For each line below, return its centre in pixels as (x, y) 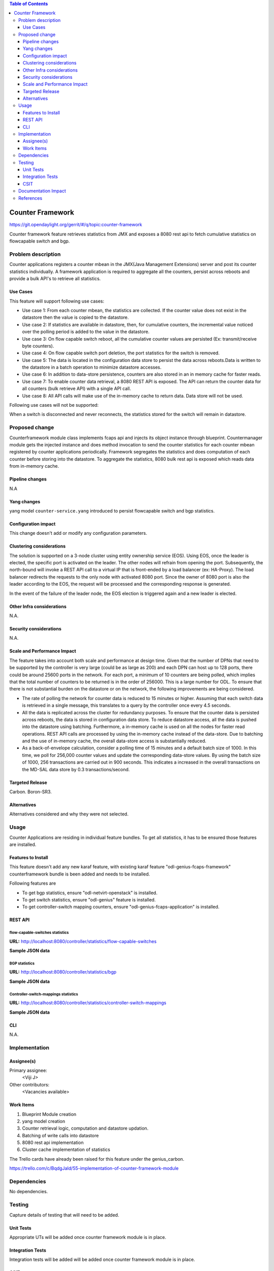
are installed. (23, 844)
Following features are (33, 883)
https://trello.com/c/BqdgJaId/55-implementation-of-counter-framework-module (94, 1168)
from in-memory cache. (34, 466)
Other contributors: (29, 1084)
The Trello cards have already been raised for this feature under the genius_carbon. (97, 1159)
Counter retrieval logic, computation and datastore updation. (85, 1128)
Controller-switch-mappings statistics (44, 994)
